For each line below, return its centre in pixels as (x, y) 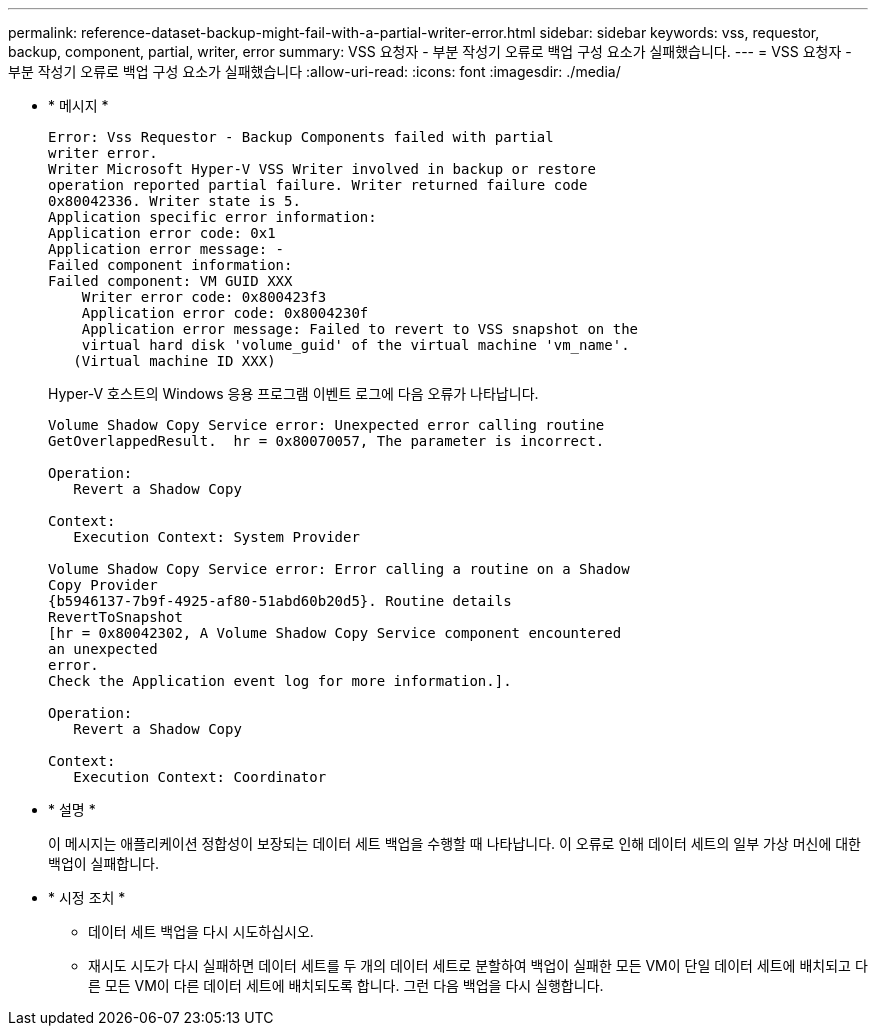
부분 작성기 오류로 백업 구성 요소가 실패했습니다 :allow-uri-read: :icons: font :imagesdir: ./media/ (314, 71)
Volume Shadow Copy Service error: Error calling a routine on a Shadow (339, 569)
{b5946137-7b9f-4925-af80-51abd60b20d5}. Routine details (280, 601)
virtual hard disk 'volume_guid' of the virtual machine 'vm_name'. (355, 345)
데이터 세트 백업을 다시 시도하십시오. (201, 931)
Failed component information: (170, 265)
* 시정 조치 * (87, 897)
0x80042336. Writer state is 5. (174, 201)
